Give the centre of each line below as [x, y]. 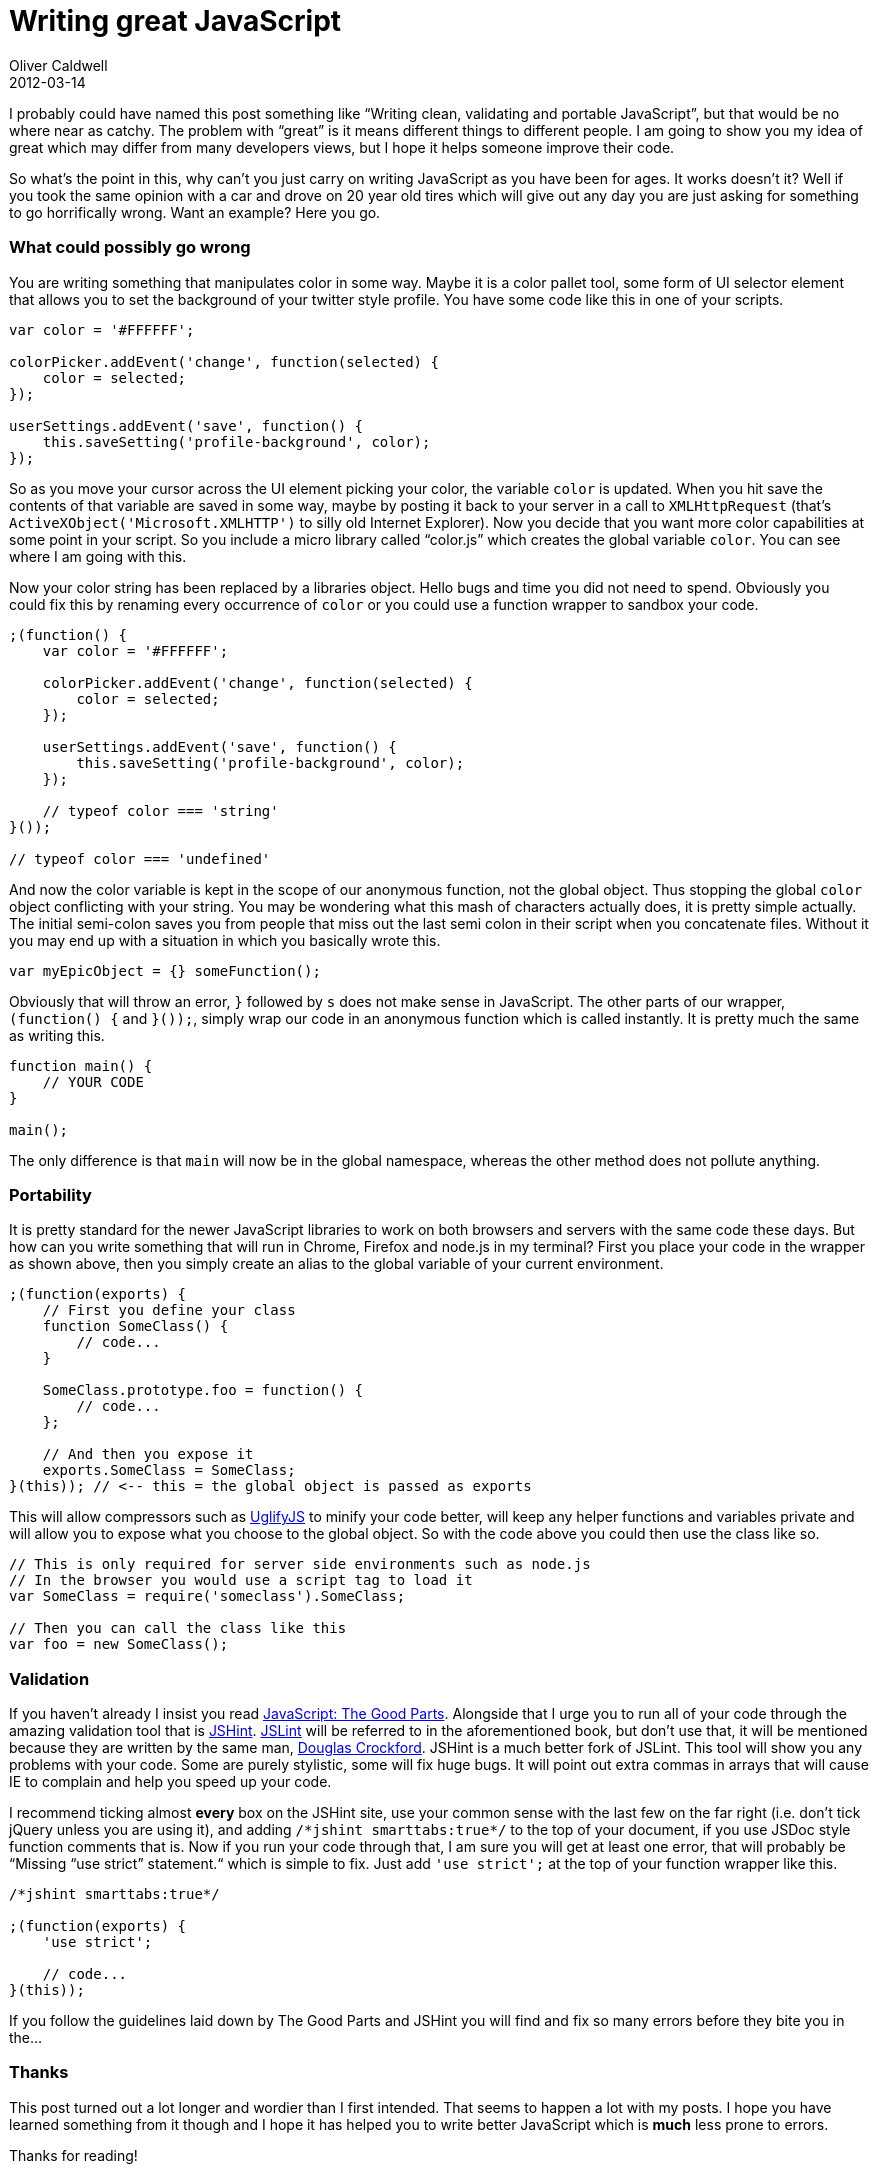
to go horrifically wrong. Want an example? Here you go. [195, 212]
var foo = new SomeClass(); [119, 1644]
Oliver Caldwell [58, 65]
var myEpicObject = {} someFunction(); [165, 970]
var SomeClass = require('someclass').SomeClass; [207, 1596]
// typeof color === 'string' [160, 810]
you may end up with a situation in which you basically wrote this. [225, 940]
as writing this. [57, 1035]
